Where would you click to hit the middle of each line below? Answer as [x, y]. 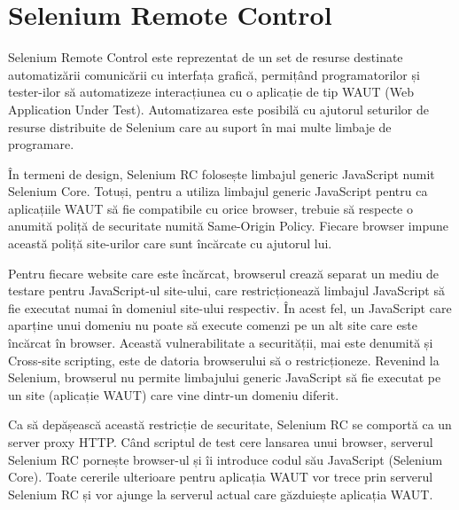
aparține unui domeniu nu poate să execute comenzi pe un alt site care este [213, 325]
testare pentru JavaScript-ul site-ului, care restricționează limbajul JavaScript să [226, 290]
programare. [41, 144]
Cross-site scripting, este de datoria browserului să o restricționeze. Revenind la [224, 360]
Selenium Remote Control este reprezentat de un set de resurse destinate [206, 57]
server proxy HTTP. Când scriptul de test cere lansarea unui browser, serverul [221, 442]
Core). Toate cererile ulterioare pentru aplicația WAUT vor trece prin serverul [221, 477]
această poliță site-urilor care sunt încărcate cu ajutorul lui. [170, 243]
